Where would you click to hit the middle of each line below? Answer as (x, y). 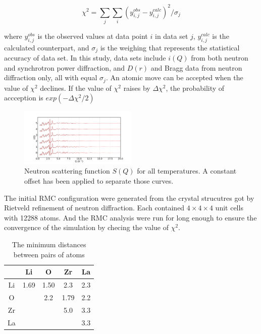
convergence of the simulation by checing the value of (86, 227)
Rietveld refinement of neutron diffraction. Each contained (94, 208)
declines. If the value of (76, 88)
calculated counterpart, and (47, 47)
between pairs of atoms (49, 254)
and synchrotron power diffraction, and (65, 67)
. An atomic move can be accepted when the (174, 77)
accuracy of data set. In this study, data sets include (85, 58)
